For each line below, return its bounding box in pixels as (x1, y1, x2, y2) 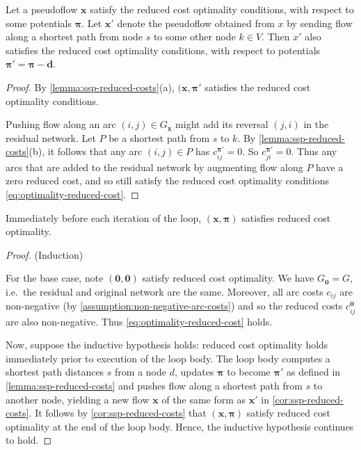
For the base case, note (6, 271, 104, 285)
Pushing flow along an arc (6, 117, 116, 131)
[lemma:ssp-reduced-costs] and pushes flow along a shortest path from (6, 378, 303, 392)
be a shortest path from (109, 130, 210, 145)
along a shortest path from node (6, 29, 143, 44)
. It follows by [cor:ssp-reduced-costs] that (29, 405, 207, 420)
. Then (262, 29, 290, 44)
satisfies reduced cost (241, 210, 331, 225)
